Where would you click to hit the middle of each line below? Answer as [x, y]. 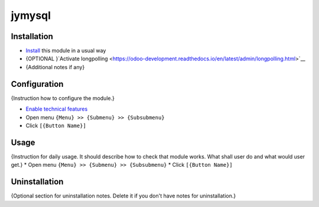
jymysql [31, 15]
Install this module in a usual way [66, 51]
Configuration [37, 84]
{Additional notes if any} [55, 67]
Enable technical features [57, 109]
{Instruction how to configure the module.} [63, 98]
